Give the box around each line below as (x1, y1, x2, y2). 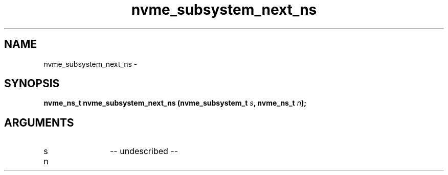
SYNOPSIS (4, 77, 60, 90)
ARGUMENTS (4, 116, 74, 129)
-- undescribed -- (110, 146, 178, 157)
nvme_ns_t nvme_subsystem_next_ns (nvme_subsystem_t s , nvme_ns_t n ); (43, 98, 307, 108)
